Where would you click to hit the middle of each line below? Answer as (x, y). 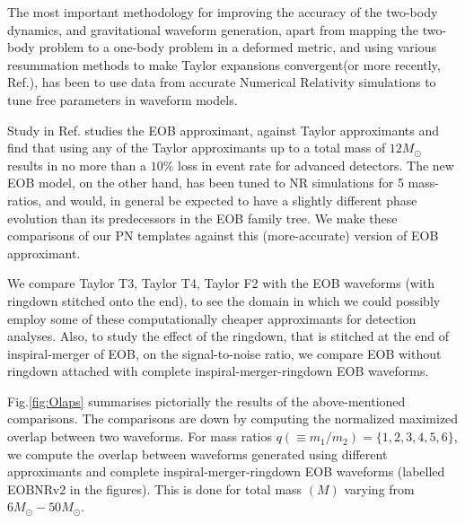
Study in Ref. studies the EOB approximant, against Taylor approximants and (223, 130)
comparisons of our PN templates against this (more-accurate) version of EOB (223, 235)
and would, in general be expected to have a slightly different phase (231, 200)
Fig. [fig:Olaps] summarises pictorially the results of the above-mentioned (206, 401)
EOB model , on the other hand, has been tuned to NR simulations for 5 (206, 183)
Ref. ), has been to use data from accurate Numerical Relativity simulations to (222, 82)
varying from (379, 488)
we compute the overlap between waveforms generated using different (197, 453)
